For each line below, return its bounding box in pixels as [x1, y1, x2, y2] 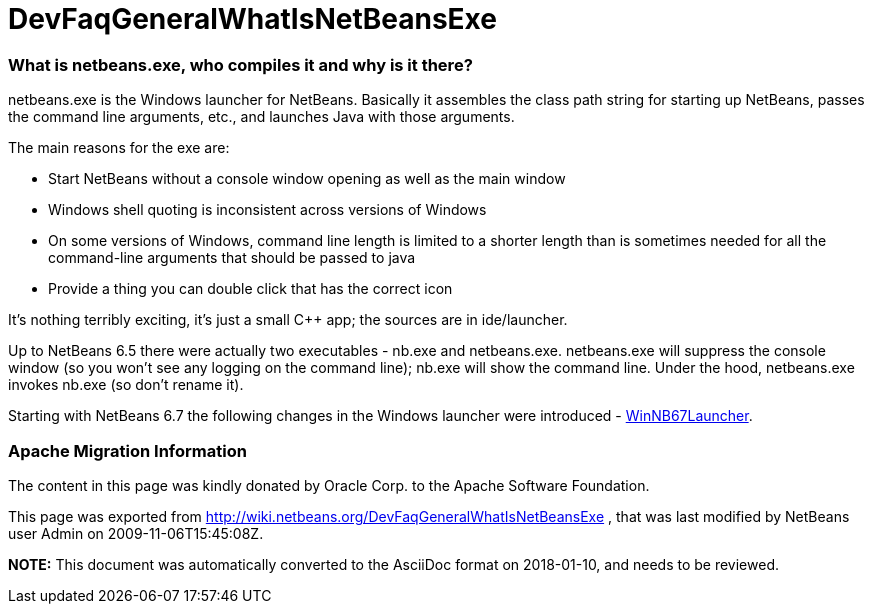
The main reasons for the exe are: [8, 139, 230, 157]
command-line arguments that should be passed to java [48, 249, 416, 267]
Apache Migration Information [8, 440, 247, 461]
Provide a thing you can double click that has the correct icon [48, 280, 453, 298]
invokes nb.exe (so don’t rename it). [8, 376, 244, 394]
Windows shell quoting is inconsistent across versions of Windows [48, 201, 487, 219]
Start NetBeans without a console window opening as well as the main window [48, 170, 566, 188]
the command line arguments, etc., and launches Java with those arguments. [8, 108, 515, 126]
